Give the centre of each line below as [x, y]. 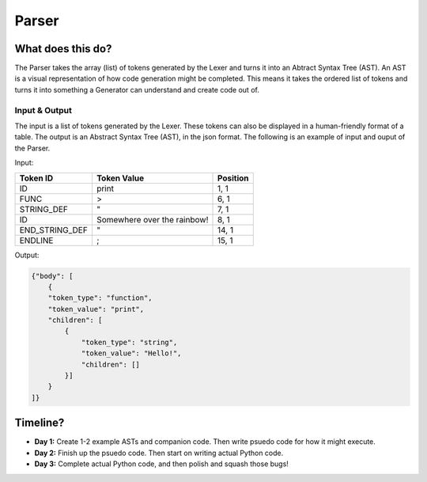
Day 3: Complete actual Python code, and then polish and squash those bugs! [161, 464]
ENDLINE [36, 240]
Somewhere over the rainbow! [152, 219]
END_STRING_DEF [54, 230]
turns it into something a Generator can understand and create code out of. [137, 89]
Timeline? [40, 423]
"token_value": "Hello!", [131, 353]
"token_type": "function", [100, 298]
